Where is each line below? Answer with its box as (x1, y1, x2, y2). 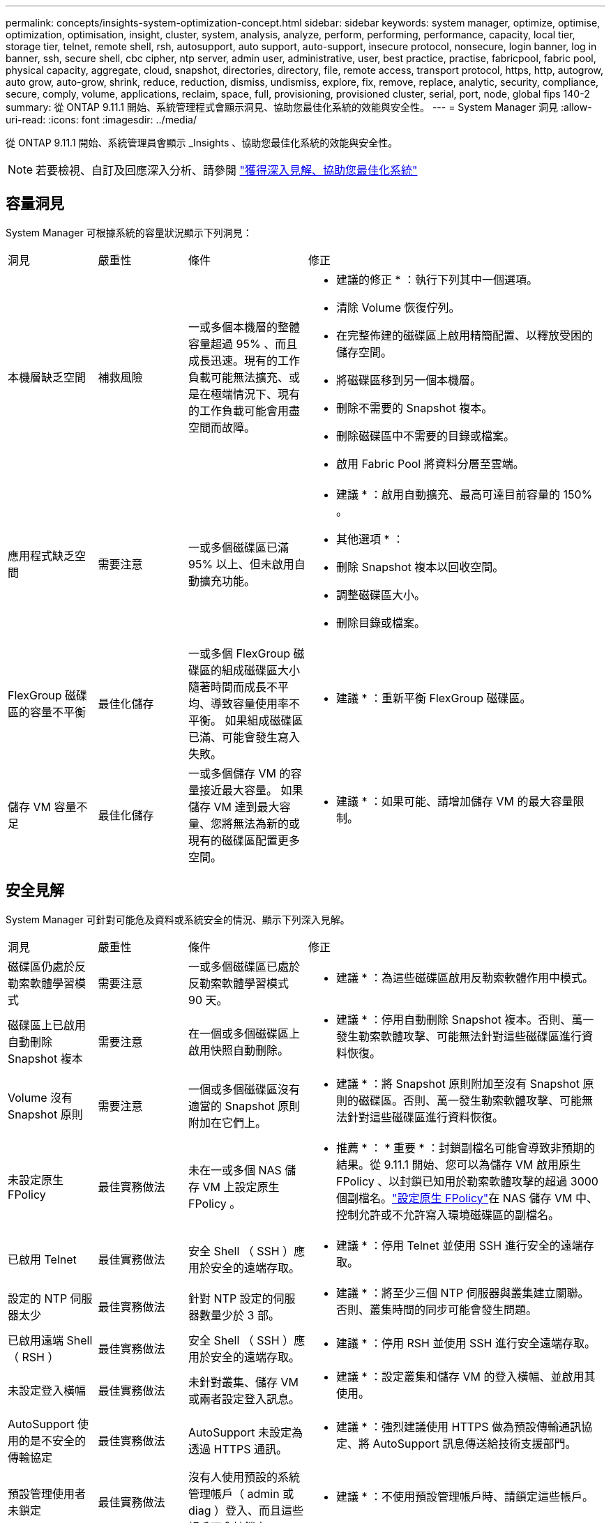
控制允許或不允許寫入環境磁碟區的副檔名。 (336, 1207, 560, 1222)
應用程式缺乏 (8, 548, 75, 563)
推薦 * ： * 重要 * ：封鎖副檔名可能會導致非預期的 (336, 1140, 596, 1155)
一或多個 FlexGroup (188, 646, 291, 660)
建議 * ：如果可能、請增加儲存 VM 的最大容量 (336, 794, 573, 808)
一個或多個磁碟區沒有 (188, 1082, 301, 1096)
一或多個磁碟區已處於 (188, 959, 301, 973)
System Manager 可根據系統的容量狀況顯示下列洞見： (6, 226, 252, 238)
